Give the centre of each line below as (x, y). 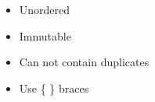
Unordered (45, 9)
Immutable (45, 35)
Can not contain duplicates (84, 62)
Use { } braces (54, 88)
